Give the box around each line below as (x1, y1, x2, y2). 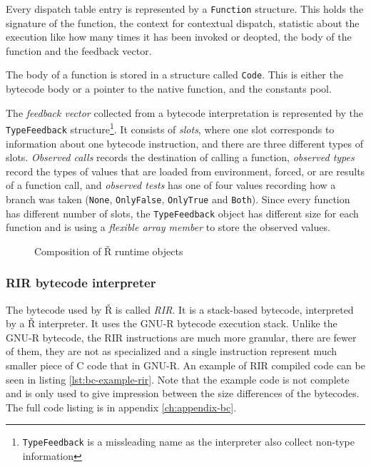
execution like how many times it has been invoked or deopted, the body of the (6, 29, 352, 44)
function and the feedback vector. (6, 43, 152, 58)
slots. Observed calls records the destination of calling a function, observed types (6, 150, 355, 165)
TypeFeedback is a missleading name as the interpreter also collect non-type (22, 434, 355, 449)
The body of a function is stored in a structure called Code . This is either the (6, 67, 343, 82)
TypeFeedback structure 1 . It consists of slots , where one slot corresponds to (6, 120, 335, 136)
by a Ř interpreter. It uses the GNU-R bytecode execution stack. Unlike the (6, 316, 337, 331)
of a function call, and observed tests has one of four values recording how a (6, 178, 336, 193)
